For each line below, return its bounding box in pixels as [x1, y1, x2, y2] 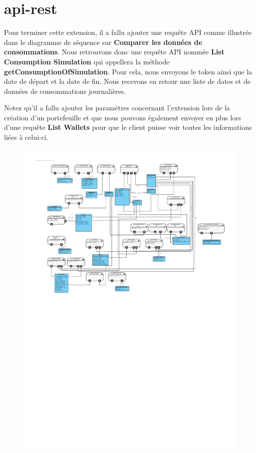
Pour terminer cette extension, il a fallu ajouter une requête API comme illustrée [4, 27, 252, 37]
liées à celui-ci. [4, 132, 48, 142]
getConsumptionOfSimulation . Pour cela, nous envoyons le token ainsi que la [4, 66, 253, 76]
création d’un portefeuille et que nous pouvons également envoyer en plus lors [4, 112, 242, 122]
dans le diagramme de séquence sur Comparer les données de [4, 36, 203, 47]
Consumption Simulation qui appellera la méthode [4, 56, 170, 66]
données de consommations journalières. [4, 85, 126, 96]
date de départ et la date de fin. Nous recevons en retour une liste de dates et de [4, 76, 251, 86]
